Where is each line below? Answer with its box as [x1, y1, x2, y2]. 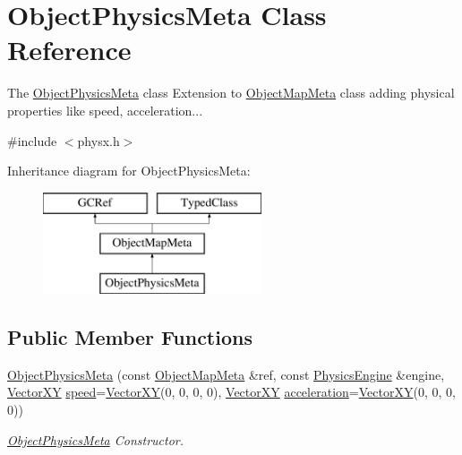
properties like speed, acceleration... [7, 100, 203, 119]
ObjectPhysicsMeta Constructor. [7, 430, 184, 449]
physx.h [77, 131, 120, 150]
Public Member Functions [7, 323, 252, 351]
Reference [7, 31, 132, 68]
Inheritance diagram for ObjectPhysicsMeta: [7, 161, 251, 180]
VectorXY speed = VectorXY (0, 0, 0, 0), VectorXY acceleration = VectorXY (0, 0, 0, [7, 382, 456, 401]
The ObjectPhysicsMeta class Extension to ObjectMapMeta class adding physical [7, 83, 455, 102]
